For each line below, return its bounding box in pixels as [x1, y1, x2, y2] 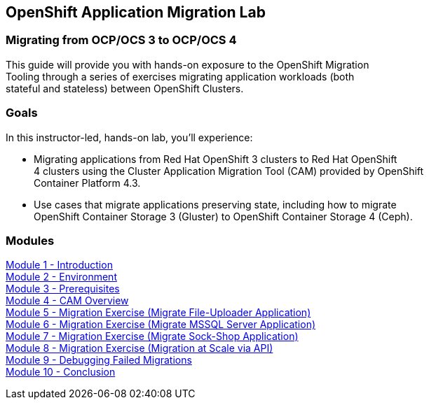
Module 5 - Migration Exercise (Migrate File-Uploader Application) [6, 306, 311, 319]
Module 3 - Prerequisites [6, 283, 120, 295]
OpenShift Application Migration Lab [6, 3, 266, 21]
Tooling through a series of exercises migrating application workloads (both [6, 70, 355, 83]
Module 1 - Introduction [6, 259, 113, 271]
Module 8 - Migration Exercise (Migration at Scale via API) [6, 342, 273, 355]
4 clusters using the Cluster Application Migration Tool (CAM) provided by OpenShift [34, 164, 424, 177]
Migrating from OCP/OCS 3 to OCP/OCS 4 [6, 33, 237, 48]
